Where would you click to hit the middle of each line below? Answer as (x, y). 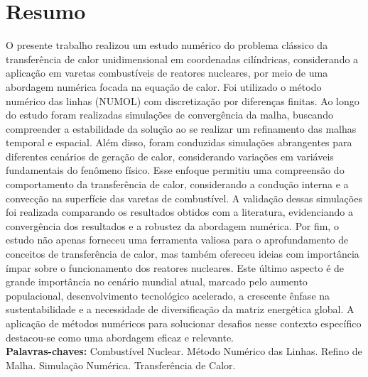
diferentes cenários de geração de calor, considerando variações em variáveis (170, 156)
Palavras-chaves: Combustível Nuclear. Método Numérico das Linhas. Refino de (184, 351)
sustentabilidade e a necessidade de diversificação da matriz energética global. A (180, 309)
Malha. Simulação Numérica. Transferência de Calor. (121, 365)
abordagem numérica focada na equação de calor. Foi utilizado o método (164, 86)
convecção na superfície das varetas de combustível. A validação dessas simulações (184, 198)
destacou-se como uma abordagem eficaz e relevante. (120, 337)
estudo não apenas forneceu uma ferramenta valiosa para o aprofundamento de (177, 240)
